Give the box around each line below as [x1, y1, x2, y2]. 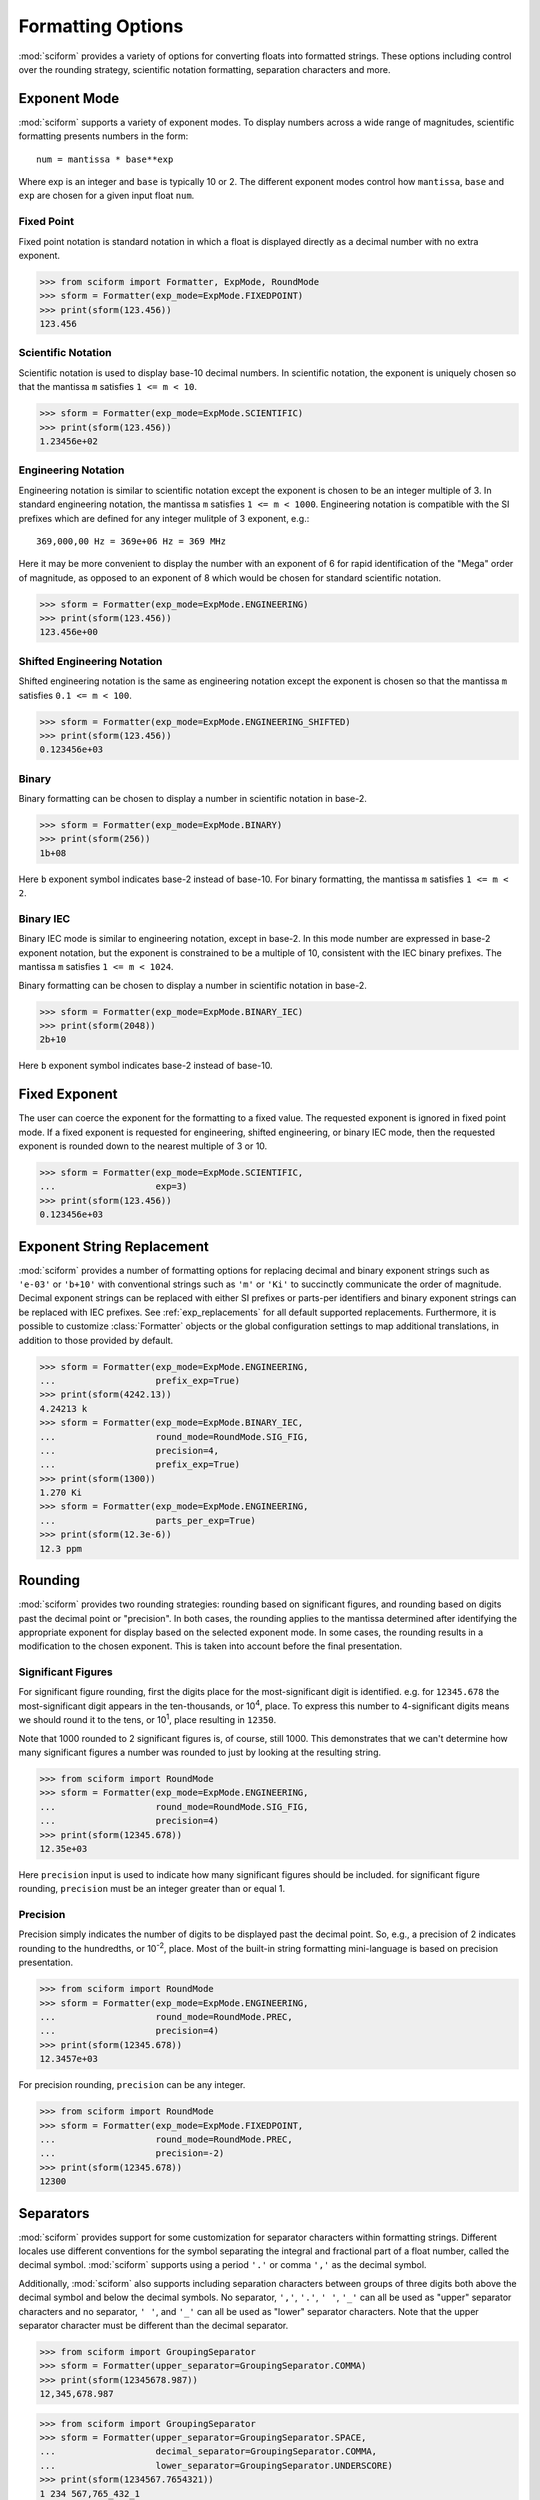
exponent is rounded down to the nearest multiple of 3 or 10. [18, 1140, 268, 1152]
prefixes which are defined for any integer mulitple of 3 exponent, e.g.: [18, 512, 310, 524]
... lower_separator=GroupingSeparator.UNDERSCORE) [39, 2460, 394, 2471]
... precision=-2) [39, 2148, 225, 2159]
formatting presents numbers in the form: [18, 130, 189, 142]
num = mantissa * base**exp [36, 153, 174, 165]
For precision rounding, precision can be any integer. [18, 2079, 246, 2091]
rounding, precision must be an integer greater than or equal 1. [18, 1883, 286, 1895]
